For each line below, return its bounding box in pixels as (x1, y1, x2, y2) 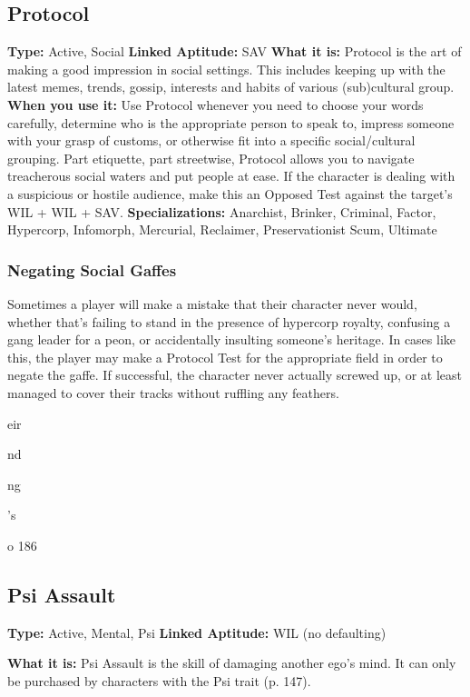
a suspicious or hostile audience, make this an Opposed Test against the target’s (7, 184, 453, 203)
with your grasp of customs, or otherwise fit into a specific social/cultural (7, 131, 416, 150)
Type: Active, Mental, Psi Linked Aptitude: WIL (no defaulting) (7, 622, 387, 642)
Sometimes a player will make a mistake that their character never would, (7, 294, 417, 313)
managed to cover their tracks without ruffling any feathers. (7, 383, 339, 402)
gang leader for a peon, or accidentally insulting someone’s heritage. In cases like (7, 330, 456, 349)
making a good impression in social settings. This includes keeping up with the (7, 59, 446, 78)
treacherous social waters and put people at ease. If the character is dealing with (7, 166, 455, 185)
